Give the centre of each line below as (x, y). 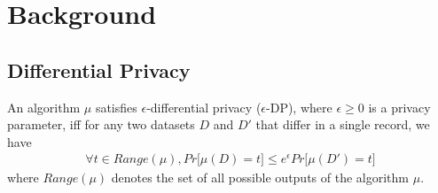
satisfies (116, 107)
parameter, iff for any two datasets (101, 124)
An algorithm (44, 107)
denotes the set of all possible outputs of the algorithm (260, 178)
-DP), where (299, 107)
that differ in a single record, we (343, 124)
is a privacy (399, 107)
